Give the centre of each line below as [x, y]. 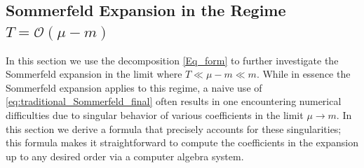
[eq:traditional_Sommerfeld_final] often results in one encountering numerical [174, 101]
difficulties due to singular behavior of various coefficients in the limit [155, 114]
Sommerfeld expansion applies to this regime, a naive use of [134, 87]
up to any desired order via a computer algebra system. [125, 156]
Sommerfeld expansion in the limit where [94, 74]
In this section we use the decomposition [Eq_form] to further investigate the [172, 60]
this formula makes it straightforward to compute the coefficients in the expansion [182, 142]
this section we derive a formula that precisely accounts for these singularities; [174, 128]
